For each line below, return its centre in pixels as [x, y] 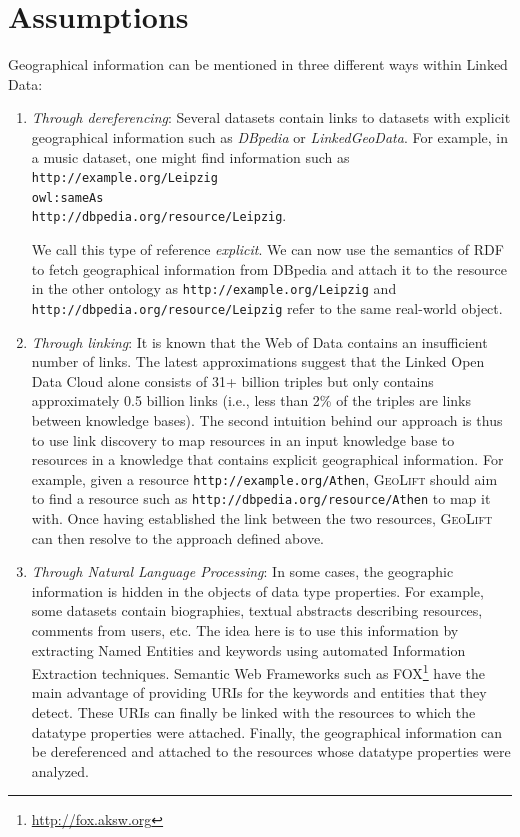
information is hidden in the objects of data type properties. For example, [257, 590]
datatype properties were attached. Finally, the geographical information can [267, 731]
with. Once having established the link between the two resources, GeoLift [262, 518]
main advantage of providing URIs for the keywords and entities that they [259, 692]
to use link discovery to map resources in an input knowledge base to [243, 439]
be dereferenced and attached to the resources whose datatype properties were [271, 751]
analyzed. [60, 770]
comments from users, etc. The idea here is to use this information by [245, 630]
